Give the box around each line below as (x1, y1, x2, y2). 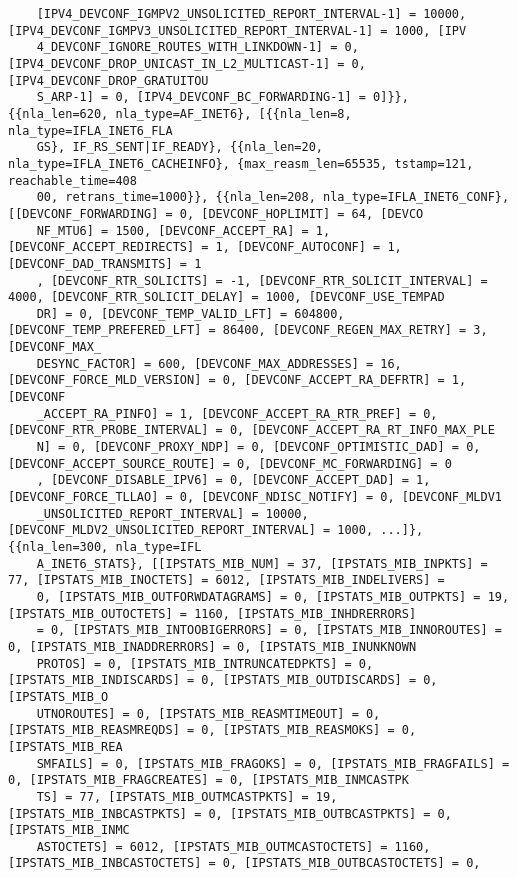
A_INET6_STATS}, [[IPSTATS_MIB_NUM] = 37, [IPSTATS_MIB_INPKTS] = (36, 556, 488, 571)
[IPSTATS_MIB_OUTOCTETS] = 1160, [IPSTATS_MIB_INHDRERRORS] (8, 606, 417, 621)
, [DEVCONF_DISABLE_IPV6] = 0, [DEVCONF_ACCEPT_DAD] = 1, (36, 473, 431, 488)
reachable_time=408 (8, 173, 137, 188)
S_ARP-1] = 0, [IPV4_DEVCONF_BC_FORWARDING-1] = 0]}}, (36, 90, 409, 105)
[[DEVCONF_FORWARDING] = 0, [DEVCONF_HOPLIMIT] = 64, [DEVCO (8, 206, 424, 221)
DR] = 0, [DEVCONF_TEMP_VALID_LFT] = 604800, (36, 306, 345, 321)
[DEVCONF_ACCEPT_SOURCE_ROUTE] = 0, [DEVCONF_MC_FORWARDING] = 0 (8, 456, 452, 471)
